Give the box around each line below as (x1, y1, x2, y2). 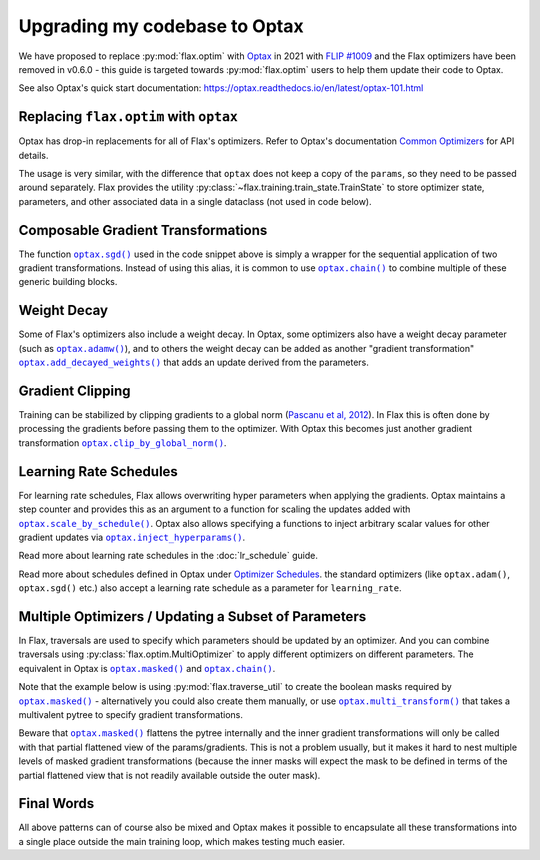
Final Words (18, 795, 95, 812)
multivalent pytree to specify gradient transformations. (18, 708, 244, 720)
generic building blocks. (18, 276, 118, 288)
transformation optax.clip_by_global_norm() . (18, 436, 227, 449)
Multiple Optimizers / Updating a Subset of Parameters (18, 608, 367, 625)
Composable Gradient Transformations (18, 221, 268, 239)
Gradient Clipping (18, 382, 131, 399)
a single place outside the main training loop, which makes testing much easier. (18, 835, 345, 847)
